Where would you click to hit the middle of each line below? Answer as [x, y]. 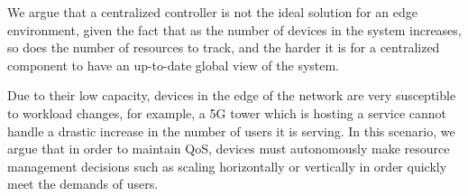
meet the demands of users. [83, 184]
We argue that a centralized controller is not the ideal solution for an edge [212, 12]
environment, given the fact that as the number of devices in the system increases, [234, 29]
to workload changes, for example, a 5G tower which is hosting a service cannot [227, 112]
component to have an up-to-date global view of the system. [174, 65]
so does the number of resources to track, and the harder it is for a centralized [224, 47]
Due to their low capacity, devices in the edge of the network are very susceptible [232, 95]
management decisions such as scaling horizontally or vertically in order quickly [227, 166]
